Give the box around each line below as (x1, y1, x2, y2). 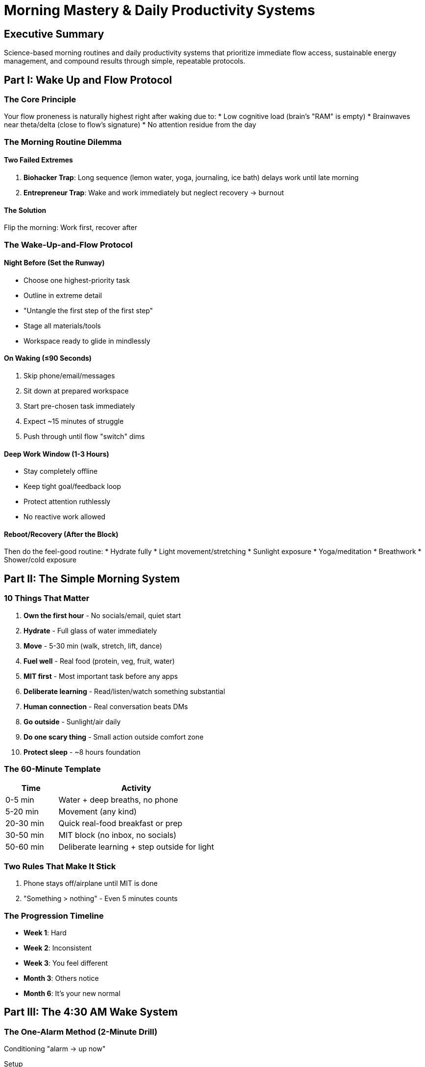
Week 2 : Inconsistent (24, 943, 92, 952)
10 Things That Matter (4, 593, 90, 603)
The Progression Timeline (4, 910, 104, 921)
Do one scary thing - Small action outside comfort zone (24, 732, 204, 741)
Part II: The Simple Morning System (4, 572, 180, 585)
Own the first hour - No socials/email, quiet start (24, 611, 181, 620)
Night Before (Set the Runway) (4, 258, 105, 267)
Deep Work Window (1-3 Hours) (4, 449, 109, 458)
